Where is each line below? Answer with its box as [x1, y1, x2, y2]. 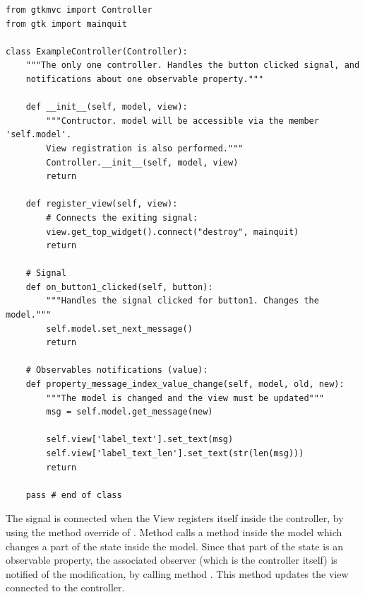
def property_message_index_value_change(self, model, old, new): [25, 379, 345, 390]
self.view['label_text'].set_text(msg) [46, 434, 234, 445]
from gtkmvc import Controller [6, 5, 152, 15]
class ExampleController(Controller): [6, 46, 188, 57]
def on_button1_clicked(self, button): [25, 282, 213, 292]
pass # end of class [25, 489, 122, 500]
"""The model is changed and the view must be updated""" [46, 393, 325, 403]
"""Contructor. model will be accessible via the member [46, 115, 319, 126]
